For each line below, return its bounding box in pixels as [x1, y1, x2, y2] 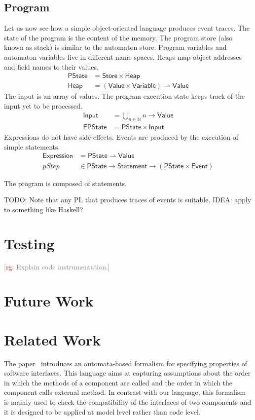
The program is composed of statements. [4, 178, 127, 188]
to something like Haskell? [4, 204, 83, 214]
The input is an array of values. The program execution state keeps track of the [4, 91, 245, 101]
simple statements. [4, 141, 60, 152]
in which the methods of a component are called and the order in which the [4, 377, 232, 387]
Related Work [4, 329, 101, 349]
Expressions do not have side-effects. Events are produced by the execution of [4, 132, 238, 142]
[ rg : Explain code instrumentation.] [4, 262, 110, 272]
